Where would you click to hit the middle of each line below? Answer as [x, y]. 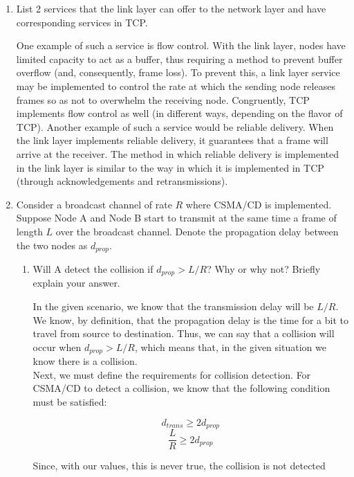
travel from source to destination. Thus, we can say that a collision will [184, 333]
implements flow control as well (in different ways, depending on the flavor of [179, 113]
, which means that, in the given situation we [230, 346]
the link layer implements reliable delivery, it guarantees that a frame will [172, 140]
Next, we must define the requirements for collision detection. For [172, 374]
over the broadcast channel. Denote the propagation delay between [197, 231]
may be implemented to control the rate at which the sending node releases [176, 85]
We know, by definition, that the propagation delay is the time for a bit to [190, 319]
